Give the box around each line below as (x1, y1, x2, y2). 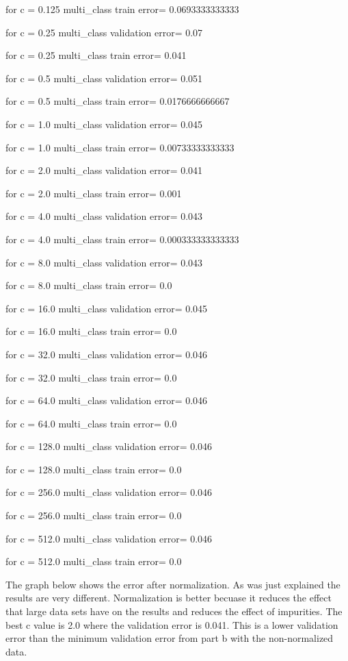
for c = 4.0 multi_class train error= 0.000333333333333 (5, 232, 239, 246)
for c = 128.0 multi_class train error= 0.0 (5, 462, 182, 476)
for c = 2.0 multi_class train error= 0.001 (5, 186, 182, 200)
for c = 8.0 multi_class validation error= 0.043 (5, 255, 203, 269)
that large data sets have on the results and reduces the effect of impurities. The (5, 604, 343, 619)
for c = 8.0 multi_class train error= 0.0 (5, 278, 172, 292)
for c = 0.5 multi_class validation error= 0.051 (5, 71, 203, 85)
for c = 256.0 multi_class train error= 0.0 (5, 508, 182, 523)
